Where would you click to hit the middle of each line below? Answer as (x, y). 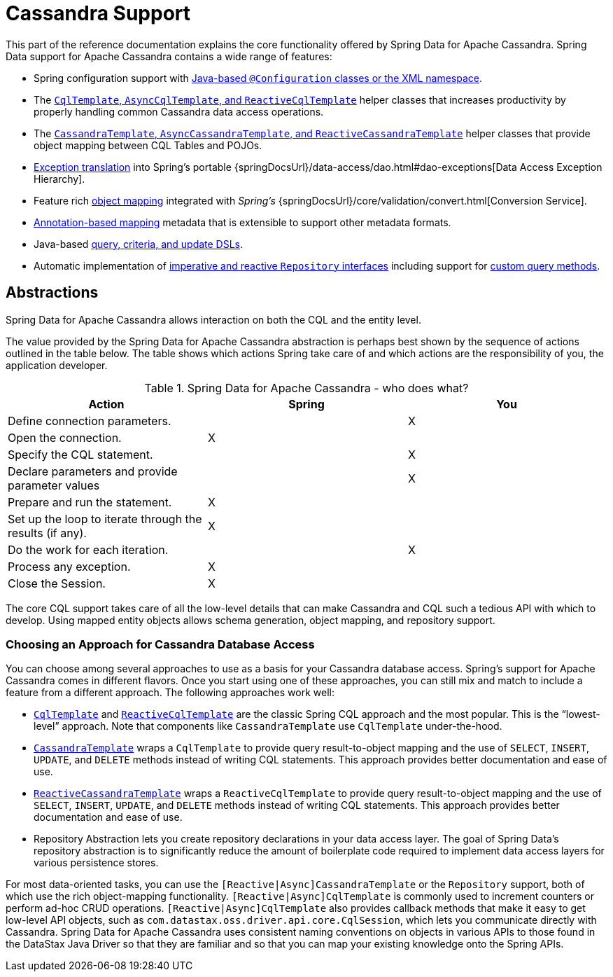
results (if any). (47, 533)
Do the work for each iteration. (88, 549)
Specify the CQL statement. (80, 454)
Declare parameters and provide (93, 471)
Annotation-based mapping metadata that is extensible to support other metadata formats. (242, 222)
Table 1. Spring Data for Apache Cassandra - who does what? (306, 388)
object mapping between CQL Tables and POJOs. (148, 145)
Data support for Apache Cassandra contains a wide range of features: (169, 56)
